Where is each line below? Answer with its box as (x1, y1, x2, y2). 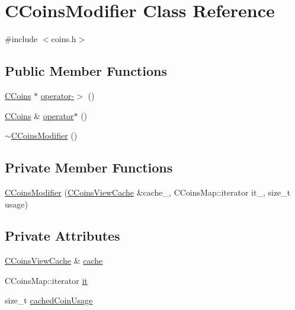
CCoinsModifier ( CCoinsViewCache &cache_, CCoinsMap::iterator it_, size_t (5, 186, 291, 198)
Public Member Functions (5, 62, 167, 80)
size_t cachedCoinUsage (5, 294, 93, 306)
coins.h (51, 33, 76, 45)
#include (5, 33, 38, 45)
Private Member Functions (5, 158, 173, 177)
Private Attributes (5, 226, 120, 245)
